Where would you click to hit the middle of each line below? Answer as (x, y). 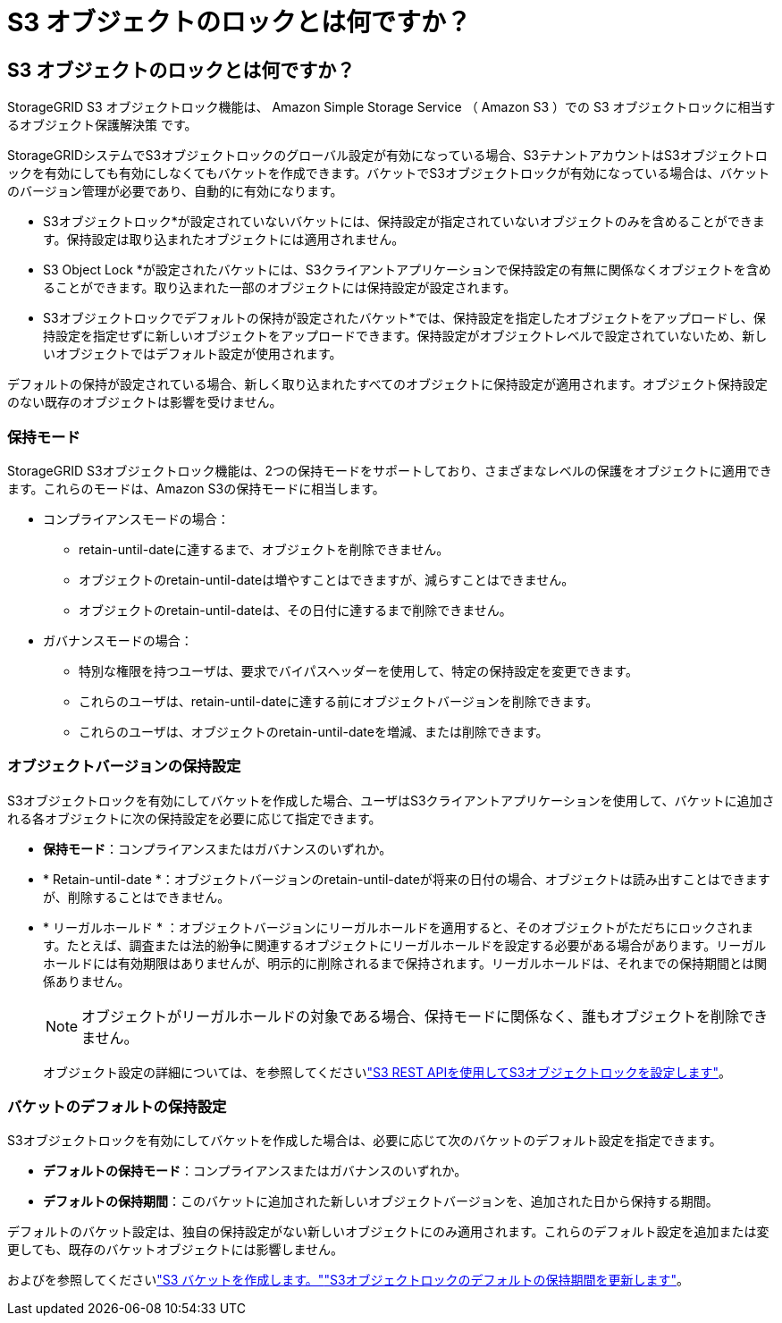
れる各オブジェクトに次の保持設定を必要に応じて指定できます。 (194, 818)
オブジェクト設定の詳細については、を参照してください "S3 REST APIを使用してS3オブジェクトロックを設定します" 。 (387, 1072)
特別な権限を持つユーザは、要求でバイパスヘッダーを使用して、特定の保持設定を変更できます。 (358, 670)
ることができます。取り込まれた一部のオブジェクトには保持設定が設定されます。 (280, 288)
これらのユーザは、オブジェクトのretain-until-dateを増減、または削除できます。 (314, 731)
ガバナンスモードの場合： (118, 640)
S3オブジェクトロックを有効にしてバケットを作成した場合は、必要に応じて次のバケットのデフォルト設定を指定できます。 (365, 1141)
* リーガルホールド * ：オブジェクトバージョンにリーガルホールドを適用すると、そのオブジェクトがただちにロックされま (398, 927)
